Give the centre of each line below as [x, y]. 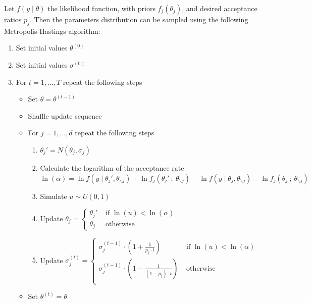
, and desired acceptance [220, 8]
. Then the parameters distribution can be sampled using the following [139, 19]
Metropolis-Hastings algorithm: [52, 31]
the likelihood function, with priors [101, 8]
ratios [13, 19]
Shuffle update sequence [65, 115]
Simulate [54, 196]
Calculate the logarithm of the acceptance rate [112, 167]
